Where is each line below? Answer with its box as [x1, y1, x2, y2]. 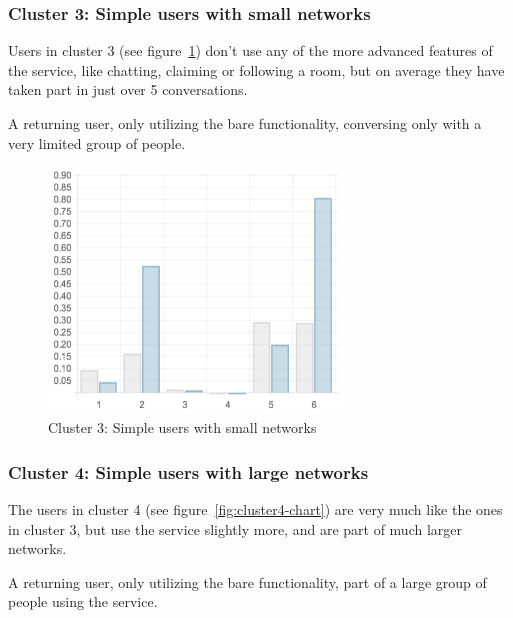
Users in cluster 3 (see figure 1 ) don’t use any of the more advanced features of [8, 40, 493, 61]
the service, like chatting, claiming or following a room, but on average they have [8, 59, 505, 80]
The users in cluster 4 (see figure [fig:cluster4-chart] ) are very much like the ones [8, 498, 503, 519]
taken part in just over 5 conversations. [8, 79, 248, 100]
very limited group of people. [8, 132, 186, 153]
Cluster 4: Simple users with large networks [8, 459, 369, 484]
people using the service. [8, 591, 158, 612]
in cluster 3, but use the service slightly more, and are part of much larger [8, 518, 463, 539]
